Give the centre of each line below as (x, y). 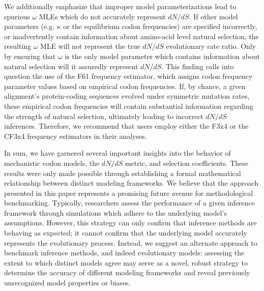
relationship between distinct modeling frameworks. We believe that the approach (131, 183)
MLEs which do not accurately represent (102, 16)
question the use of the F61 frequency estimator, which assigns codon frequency (128, 76)
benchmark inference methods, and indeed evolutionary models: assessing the (124, 253)
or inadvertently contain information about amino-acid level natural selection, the (131, 36)
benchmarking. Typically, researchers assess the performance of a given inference (130, 203)
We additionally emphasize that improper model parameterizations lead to (120, 6)
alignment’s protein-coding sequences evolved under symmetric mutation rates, (127, 96)
